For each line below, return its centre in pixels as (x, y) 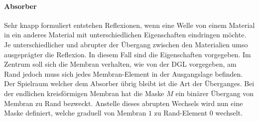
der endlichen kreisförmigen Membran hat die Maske (84, 93)
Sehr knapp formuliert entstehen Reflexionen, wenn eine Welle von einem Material (129, 25)
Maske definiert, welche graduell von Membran (75, 113)
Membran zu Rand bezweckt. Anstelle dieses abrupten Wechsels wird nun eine (124, 103)
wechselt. (229, 113)
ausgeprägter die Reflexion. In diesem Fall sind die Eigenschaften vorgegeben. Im (128, 54)
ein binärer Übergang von (214, 93)
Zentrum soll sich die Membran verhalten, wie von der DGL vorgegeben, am (120, 64)
